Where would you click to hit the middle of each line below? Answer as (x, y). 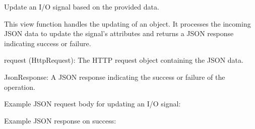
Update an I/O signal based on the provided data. (82, 7)
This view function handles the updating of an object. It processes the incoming (127, 23)
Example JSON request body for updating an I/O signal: (92, 104)
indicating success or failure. (48, 43)
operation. (20, 87)
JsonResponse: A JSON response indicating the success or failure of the (115, 77)
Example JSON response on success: (60, 120)
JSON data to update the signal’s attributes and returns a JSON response (119, 33)
